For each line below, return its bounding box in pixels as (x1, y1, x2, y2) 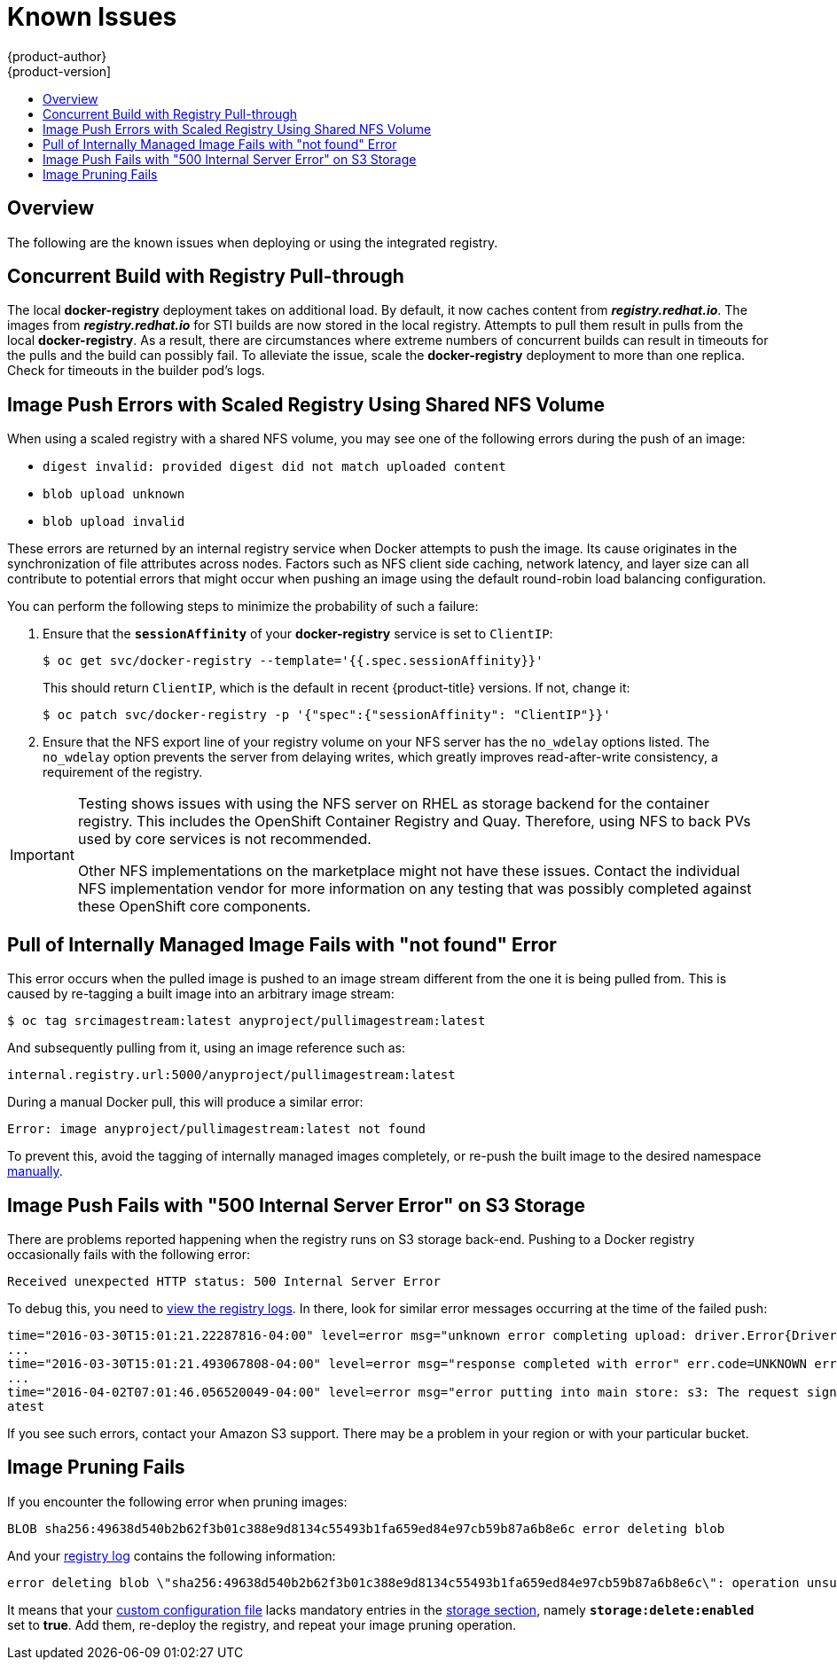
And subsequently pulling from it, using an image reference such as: (7, 1040, 405, 1056)
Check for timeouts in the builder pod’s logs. (7, 363, 265, 379)
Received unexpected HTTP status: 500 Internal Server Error (7, 1273, 441, 1288)
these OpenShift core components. (77, 897, 311, 916)
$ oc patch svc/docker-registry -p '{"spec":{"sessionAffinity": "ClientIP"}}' (43, 708, 611, 723)
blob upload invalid (43, 514, 185, 529)
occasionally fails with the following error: (7, 1246, 251, 1262)
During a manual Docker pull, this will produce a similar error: (7, 1094, 364, 1110)
